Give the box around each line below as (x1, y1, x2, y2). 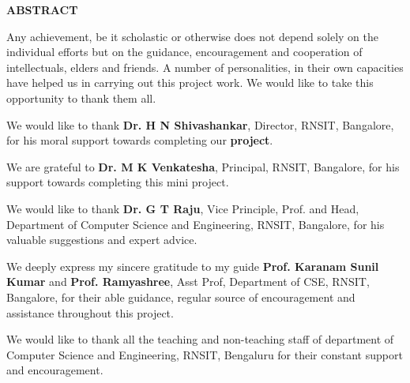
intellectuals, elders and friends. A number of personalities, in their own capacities (6, 58, 404, 75)
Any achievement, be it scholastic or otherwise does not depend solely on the (6, 28, 378, 44)
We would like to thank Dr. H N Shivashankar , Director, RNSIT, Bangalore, (6, 116, 394, 133)
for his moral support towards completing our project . (6, 132, 273, 148)
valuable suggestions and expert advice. (6, 231, 197, 248)
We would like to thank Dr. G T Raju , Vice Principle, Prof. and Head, (6, 200, 359, 216)
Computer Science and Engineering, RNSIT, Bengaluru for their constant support (6, 346, 403, 362)
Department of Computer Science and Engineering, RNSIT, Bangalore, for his (6, 216, 385, 232)
